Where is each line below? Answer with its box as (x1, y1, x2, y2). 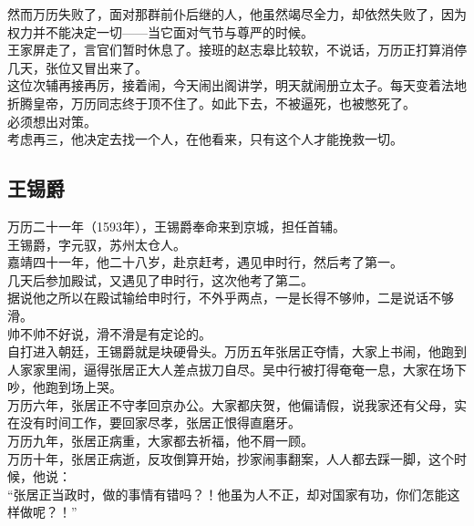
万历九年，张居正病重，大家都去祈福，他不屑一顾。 (7, 431, 314, 450)
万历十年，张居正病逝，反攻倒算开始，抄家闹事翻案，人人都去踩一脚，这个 (7, 449, 454, 468)
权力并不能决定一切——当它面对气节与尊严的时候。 (7, 22, 314, 41)
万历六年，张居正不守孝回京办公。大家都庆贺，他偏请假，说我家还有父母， (7, 395, 454, 414)
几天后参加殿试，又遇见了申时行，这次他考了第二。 (7, 270, 314, 289)
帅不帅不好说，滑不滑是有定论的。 (7, 324, 211, 343)
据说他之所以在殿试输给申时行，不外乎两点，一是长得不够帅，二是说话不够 (7, 288, 454, 307)
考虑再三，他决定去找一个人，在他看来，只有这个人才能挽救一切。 (7, 129, 403, 149)
